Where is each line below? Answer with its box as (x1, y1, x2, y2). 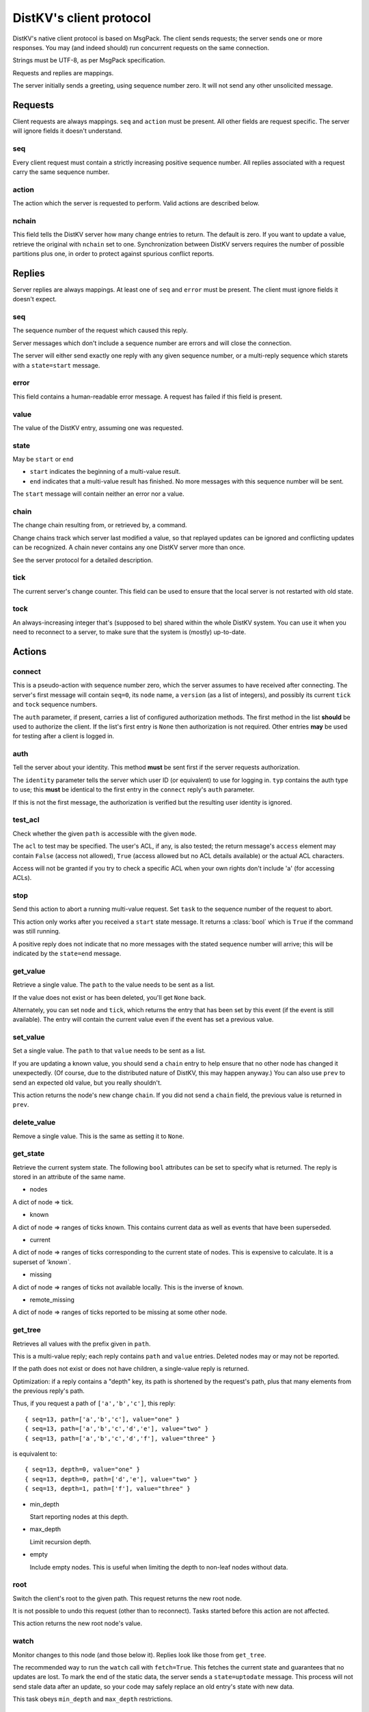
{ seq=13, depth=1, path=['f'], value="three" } (25, 1485, 191, 1493)
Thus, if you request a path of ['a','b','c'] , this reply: (12, 1399, 176, 1407)
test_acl (12, 815, 40, 824)
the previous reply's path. (12, 1387, 85, 1395)
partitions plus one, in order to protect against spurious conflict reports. (12, 250, 215, 257)
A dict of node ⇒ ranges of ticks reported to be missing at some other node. (12, 1308, 228, 1316)
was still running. (12, 927, 61, 935)
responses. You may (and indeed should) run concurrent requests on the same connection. (12, 43, 270, 51)
